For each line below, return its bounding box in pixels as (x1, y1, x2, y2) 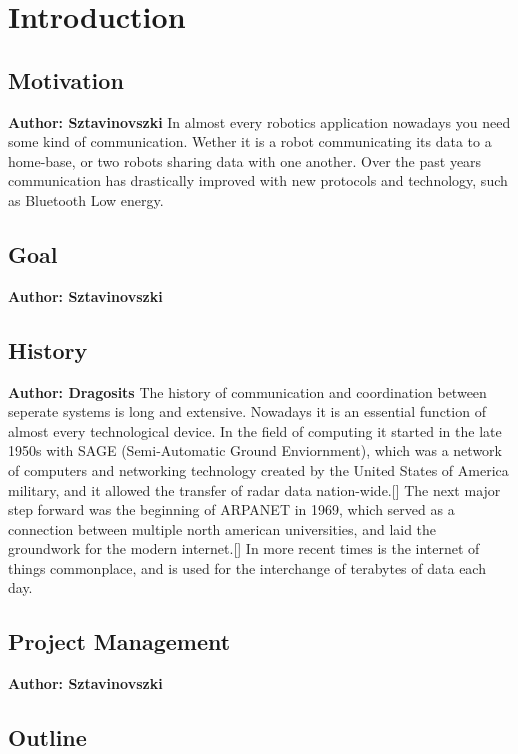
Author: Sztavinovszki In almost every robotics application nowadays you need (8, 111, 511, 132)
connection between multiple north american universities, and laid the (8, 518, 437, 539)
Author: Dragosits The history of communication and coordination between (8, 381, 487, 402)
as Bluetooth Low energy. (8, 189, 164, 210)
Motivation (8, 64, 124, 95)
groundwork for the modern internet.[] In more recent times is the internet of (8, 538, 480, 559)
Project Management (8, 626, 231, 657)
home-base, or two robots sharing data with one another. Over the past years (8, 150, 482, 171)
